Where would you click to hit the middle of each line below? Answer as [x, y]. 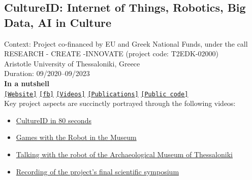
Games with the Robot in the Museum [76, 137]
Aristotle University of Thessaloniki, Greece [72, 63]
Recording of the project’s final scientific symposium [98, 171]
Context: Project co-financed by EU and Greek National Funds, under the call [126, 43]
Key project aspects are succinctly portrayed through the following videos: [120, 103]
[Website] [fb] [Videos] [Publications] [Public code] [96, 94]
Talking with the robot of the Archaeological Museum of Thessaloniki [124, 154]
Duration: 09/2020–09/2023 [47, 73]
